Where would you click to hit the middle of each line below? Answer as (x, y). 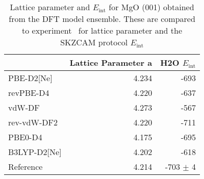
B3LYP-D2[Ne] (35, 152)
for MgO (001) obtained (151, 7)
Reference (25, 167)
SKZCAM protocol (94, 42)
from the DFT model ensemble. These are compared (102, 19)
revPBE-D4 (29, 93)
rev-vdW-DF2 (33, 122)
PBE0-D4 (25, 137)
